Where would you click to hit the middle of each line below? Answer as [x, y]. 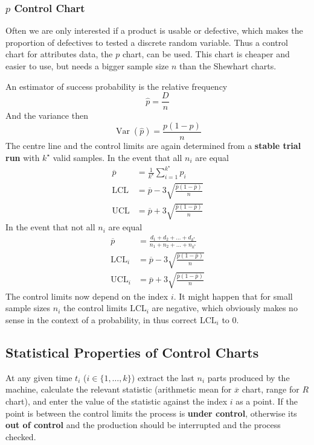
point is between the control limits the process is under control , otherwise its [151, 413]
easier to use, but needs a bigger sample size [87, 66]
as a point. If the [267, 401]
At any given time [39, 377]
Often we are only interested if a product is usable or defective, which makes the [154, 30]
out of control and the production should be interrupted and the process [143, 425]
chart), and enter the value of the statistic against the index [117, 401]
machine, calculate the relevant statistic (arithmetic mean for [119, 389]
